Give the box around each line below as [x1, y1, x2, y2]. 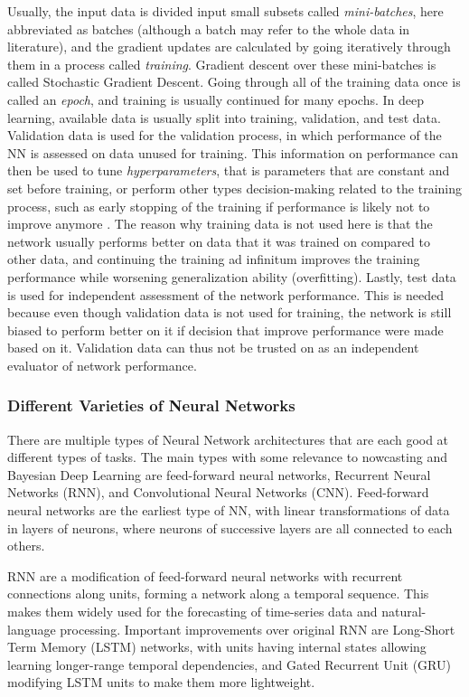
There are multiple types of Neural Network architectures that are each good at [7, 429, 449, 448]
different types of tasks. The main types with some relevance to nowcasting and [7, 447, 447, 466]
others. [7, 536, 45, 555]
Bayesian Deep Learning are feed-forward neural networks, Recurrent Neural [7, 465, 431, 484]
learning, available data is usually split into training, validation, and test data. [7, 108, 441, 127]
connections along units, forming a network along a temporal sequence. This [7, 584, 429, 603]
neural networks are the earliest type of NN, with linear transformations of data [7, 501, 450, 520]
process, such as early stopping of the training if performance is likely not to [7, 196, 430, 215]
